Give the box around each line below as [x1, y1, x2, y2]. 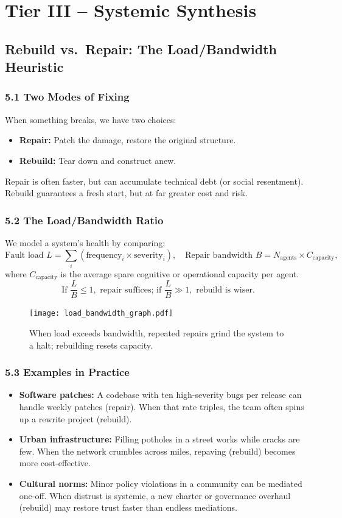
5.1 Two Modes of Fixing [5, 89, 130, 104]
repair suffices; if [100, 285, 162, 294]
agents [280, 255, 297, 261]
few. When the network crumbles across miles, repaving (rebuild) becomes [19, 444, 296, 457]
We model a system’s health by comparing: [5, 236, 166, 249]
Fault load [5, 250, 44, 260]
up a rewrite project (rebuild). [19, 412, 132, 425]
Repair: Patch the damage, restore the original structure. [19, 133, 236, 146]
